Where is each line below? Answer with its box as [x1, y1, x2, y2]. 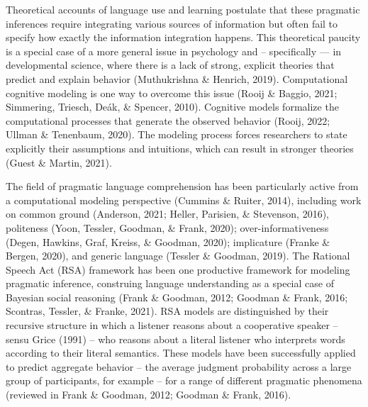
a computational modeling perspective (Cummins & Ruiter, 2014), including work [6, 192, 362, 207]
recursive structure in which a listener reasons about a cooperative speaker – [6, 318, 338, 333]
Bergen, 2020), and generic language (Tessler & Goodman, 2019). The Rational [6, 248, 350, 263]
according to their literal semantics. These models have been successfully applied [6, 345, 356, 360]
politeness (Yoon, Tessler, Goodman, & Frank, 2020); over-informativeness [6, 220, 329, 235]
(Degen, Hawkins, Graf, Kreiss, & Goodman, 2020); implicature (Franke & [6, 234, 330, 249]
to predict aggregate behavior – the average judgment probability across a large [6, 359, 352, 374]
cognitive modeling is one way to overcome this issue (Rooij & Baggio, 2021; [6, 85, 338, 100]
